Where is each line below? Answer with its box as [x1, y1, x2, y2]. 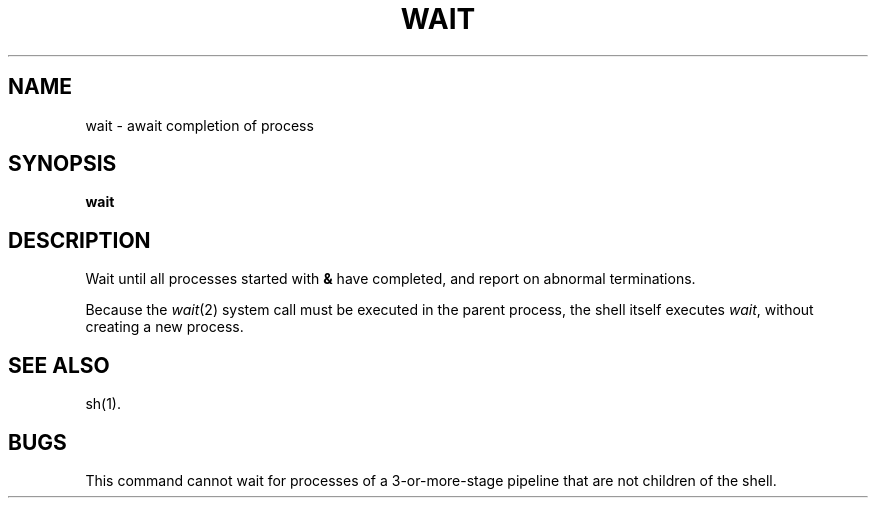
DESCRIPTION [8, 227, 151, 253]
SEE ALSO [8, 352, 110, 378]
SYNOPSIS [8, 151, 117, 177]
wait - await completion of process [85, 116, 314, 134]
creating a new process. [85, 318, 244, 336]
